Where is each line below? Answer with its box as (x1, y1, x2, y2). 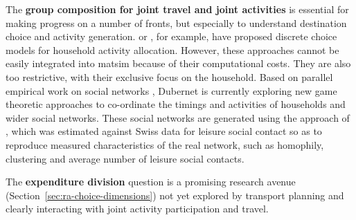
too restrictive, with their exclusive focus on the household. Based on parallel (6, 69, 333, 84)
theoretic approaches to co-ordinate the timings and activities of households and (6, 97, 346, 111)
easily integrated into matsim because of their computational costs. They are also (6, 56, 351, 71)
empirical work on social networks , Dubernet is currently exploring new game (6, 83, 337, 98)
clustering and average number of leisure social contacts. (6, 151, 244, 165)
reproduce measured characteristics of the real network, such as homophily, (6, 137, 324, 152)
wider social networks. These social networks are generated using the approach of (6, 110, 350, 125)
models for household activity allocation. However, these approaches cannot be (6, 42, 339, 57)
